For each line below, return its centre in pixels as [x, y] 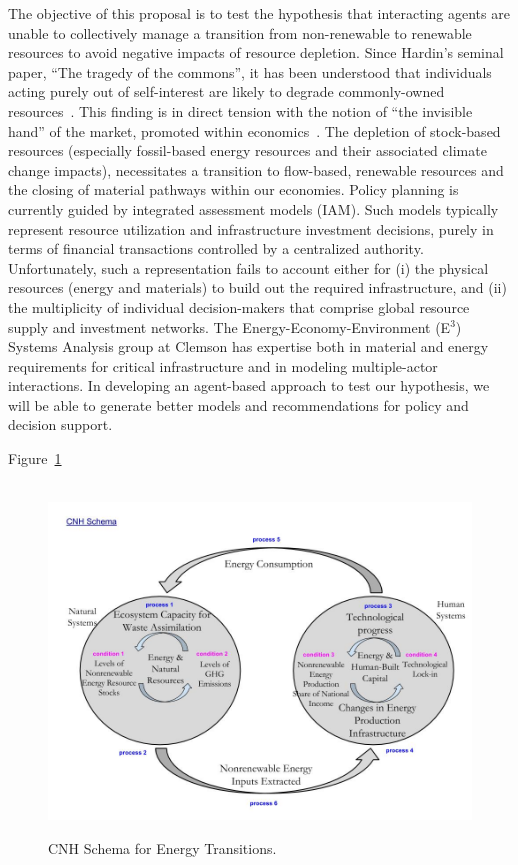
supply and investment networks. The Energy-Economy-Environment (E [229, 326]
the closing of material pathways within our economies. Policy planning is [233, 189]
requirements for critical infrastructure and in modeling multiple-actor [223, 365]
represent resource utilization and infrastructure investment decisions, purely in [251, 228]
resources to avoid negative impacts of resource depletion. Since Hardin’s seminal [256, 52]
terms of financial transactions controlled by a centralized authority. [216, 248]
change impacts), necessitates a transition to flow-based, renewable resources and [256, 169]
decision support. [60, 424]
